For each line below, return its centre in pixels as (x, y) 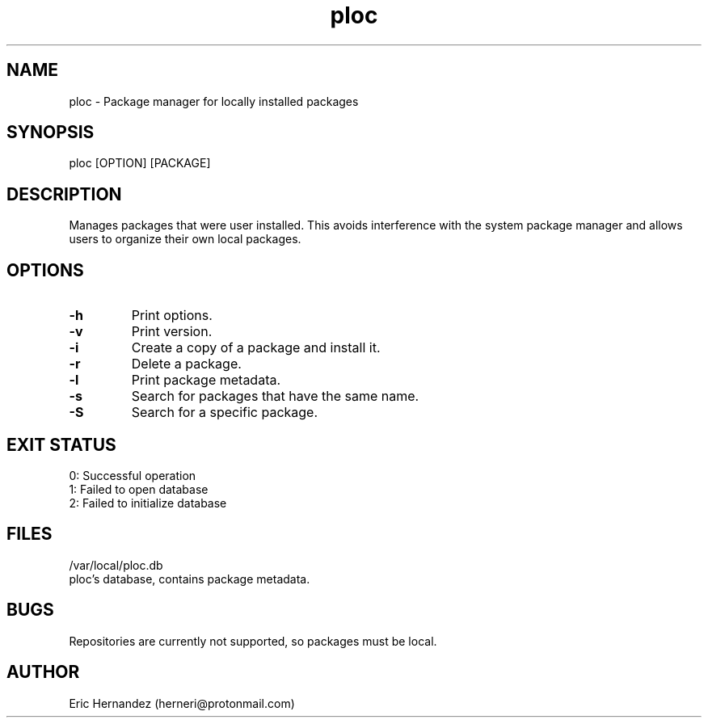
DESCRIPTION (64, 194)
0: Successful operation (133, 475)
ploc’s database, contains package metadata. (190, 579)
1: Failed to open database (139, 489)
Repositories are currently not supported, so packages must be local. (253, 641)
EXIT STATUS (61, 444)
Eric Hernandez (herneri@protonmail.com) (182, 703)
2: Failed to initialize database (148, 503)
